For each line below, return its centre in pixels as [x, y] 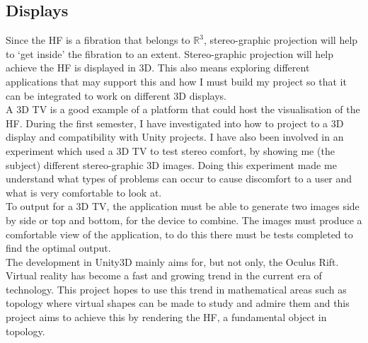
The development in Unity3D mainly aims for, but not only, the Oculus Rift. [172, 261]
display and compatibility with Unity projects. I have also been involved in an [175, 137]
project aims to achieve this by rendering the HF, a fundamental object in [166, 317]
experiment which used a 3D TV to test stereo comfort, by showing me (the [170, 150]
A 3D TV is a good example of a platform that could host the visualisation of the [183, 109]
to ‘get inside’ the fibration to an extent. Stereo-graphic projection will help [170, 53]
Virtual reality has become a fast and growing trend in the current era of [164, 275]
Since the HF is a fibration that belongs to [98, 40]
